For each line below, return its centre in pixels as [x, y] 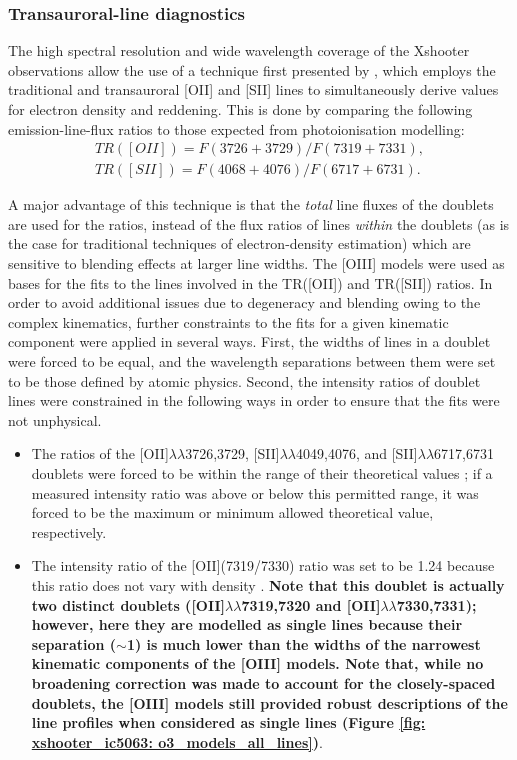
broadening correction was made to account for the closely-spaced [263, 682]
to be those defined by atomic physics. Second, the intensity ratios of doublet [244, 380]
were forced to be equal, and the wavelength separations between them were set [252, 361]
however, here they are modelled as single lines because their [247, 624]
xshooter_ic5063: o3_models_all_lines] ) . [177, 741]
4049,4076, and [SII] [357, 453]
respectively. [69, 531]
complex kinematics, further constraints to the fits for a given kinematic [228, 321]
